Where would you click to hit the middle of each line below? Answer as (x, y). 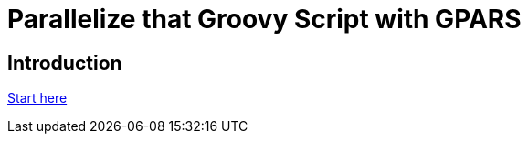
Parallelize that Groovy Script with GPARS (264, 19)
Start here (37, 98)
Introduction (65, 63)
